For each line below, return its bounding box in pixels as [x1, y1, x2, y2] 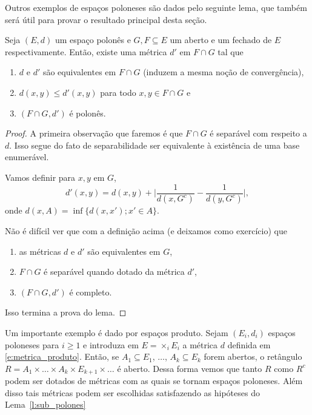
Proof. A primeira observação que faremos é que [5, 127, 183, 140]
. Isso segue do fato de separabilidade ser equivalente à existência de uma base [9, 138, 300, 151]
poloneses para [5, 338, 59, 351]
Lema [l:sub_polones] [5, 398, 86, 411]
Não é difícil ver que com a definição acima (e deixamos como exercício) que [5, 224, 287, 237]
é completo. [69, 285, 112, 298]
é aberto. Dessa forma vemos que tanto [117, 362, 262, 374]
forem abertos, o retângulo [204, 350, 302, 363]
